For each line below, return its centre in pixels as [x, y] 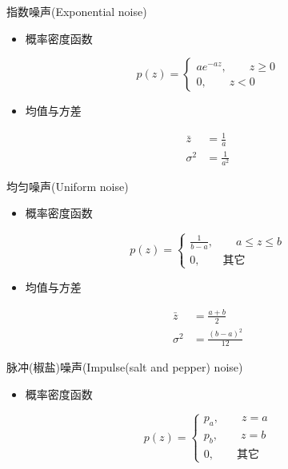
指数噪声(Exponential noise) [77, 11]
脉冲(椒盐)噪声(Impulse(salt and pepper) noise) [125, 367]
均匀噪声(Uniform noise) [68, 186]
